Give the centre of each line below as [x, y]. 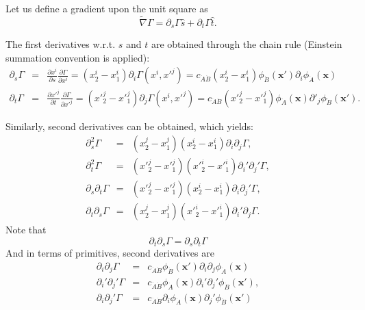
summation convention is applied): [78, 57]
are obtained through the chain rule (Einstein [247, 44]
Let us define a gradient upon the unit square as [107, 8]
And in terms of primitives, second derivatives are [110, 253]
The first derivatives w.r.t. [61, 44]
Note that [26, 230]
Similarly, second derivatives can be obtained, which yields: [129, 126]
